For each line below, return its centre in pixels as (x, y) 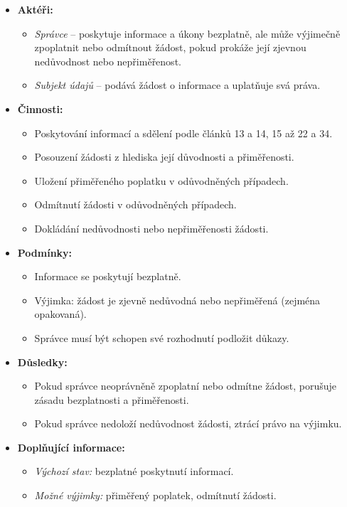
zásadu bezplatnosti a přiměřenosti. (112, 399)
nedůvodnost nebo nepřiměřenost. (108, 61)
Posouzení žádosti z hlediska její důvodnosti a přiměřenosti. (164, 157)
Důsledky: (42, 362)
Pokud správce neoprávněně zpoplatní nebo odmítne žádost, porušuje (186, 386)
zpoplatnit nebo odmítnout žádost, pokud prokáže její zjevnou (170, 47)
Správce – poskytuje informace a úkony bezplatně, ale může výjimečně (187, 33)
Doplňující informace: (71, 447)
